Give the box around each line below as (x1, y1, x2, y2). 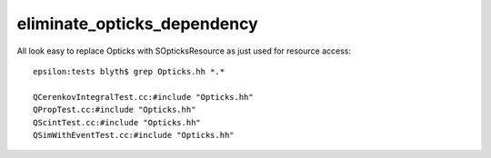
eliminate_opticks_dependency (16, 14, 258, 34)
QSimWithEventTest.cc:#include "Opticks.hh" (33, 130, 235, 140)
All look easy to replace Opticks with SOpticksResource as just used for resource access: (16, 45, 352, 56)
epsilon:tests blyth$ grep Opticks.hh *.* (33, 66, 225, 76)
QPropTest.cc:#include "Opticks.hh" (33, 104, 196, 115)
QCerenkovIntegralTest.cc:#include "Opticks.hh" (33, 92, 254, 102)
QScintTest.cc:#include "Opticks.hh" (33, 117, 202, 127)
